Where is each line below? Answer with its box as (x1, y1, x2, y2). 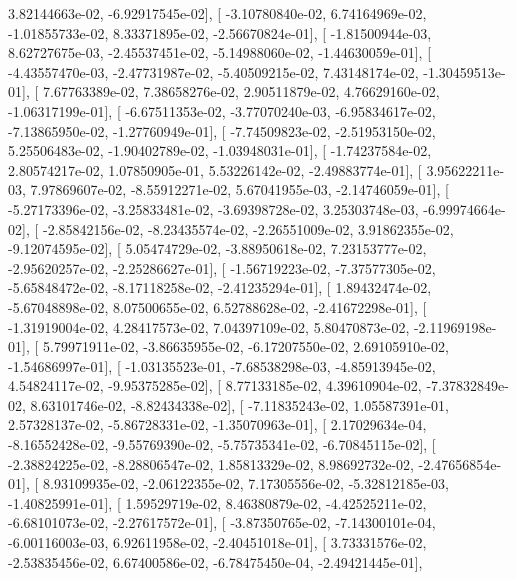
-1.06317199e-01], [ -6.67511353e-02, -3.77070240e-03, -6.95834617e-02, (8, 100, 436, 121)
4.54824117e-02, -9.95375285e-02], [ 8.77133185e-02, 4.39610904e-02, (8, 375, 422, 396)
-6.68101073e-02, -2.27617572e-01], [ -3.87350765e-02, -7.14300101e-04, (8, 512, 436, 533)
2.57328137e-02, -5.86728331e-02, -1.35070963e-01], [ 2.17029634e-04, (8, 414, 427, 435)
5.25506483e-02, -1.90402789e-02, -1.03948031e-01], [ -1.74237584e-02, (8, 140, 432, 161)
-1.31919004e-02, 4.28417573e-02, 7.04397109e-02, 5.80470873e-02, (8, 316, 410, 337)
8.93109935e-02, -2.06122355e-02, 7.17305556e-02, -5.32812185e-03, (42, 473, 449, 494)
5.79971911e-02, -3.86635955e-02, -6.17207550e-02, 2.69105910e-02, (42, 336, 449, 357)
